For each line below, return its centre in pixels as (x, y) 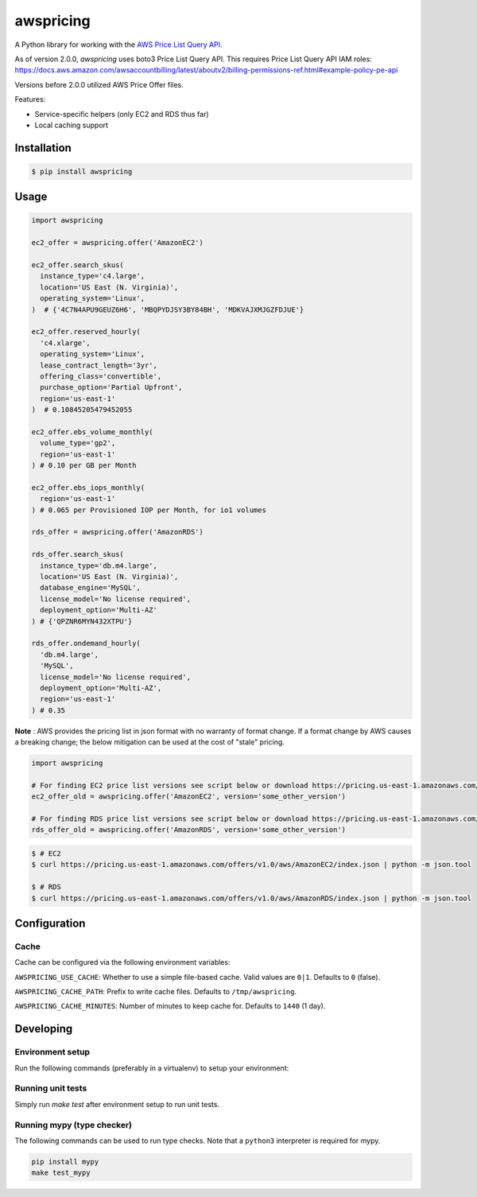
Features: (30, 99)
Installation (43, 148)
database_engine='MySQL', (90, 588)
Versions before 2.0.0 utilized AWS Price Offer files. (99, 84)
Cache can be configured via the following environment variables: (122, 962)
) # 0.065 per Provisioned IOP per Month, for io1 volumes (149, 510)
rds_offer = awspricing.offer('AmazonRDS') (118, 532)
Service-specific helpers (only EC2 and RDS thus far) (122, 114)
